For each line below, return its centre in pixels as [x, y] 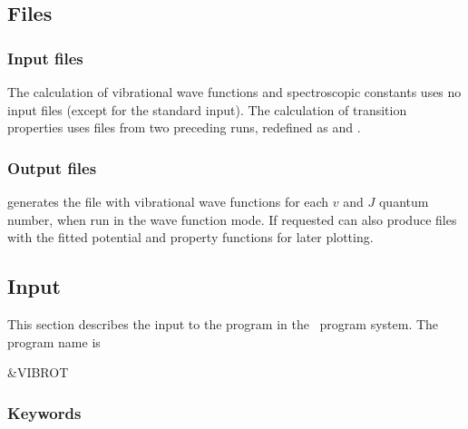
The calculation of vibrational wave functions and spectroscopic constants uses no [234, 92]
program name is [54, 341]
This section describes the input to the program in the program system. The [223, 323]
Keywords [44, 412]
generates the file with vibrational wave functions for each [168, 201]
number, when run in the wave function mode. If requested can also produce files [232, 219]
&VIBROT [38, 372]
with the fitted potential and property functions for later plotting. [190, 237]
